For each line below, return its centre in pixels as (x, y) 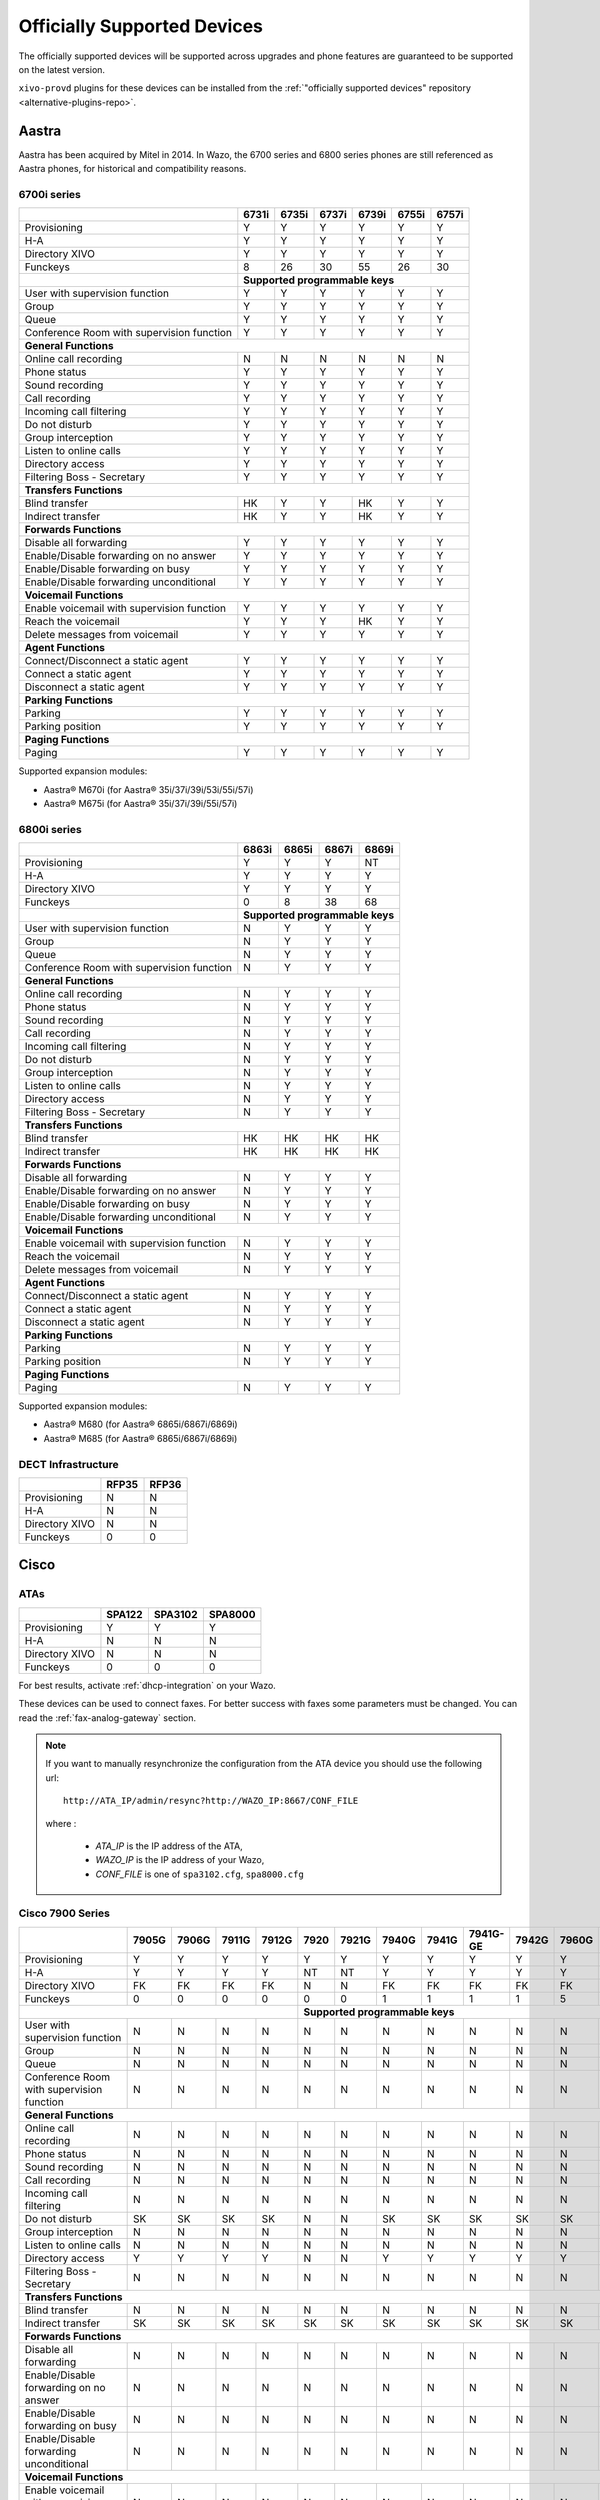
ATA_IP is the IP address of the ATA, (169, 1846)
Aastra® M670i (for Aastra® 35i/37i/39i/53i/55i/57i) (148, 789)
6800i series (50, 829)
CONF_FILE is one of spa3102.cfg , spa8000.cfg (199, 1874)
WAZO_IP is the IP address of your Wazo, (180, 1860)
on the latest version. (61, 69)
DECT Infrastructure (68, 1464)
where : (61, 1823)
